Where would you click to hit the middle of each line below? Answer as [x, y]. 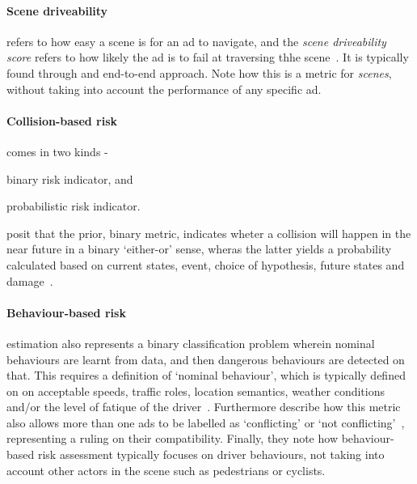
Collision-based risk [62, 120]
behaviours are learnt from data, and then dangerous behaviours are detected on [206, 359]
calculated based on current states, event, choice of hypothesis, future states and [206, 264]
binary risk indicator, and [70, 178]
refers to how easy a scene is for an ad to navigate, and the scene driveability [196, 41]
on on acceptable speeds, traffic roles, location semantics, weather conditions [196, 391]
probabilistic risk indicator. [74, 206]
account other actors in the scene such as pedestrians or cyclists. [166, 470]
